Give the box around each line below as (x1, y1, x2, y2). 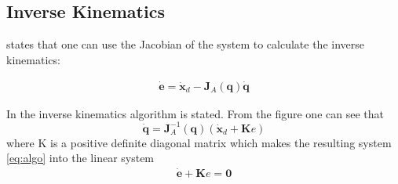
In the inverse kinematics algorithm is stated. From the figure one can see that (6, 105, 384, 121)
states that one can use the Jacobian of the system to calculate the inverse (6, 36, 365, 52)
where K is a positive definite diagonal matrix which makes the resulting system (6, 134, 392, 150)
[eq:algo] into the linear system (6, 150, 155, 166)
